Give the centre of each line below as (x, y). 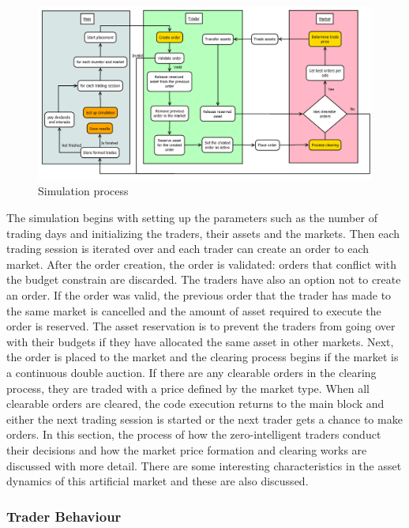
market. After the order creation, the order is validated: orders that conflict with (202, 264)
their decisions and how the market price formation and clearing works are (187, 449)
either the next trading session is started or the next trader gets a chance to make (204, 419)
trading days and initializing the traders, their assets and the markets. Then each (203, 233)
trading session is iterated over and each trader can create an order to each (188, 249)
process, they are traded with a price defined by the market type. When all (188, 388)
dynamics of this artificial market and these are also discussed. (158, 481)
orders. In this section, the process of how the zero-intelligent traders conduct (194, 434)
